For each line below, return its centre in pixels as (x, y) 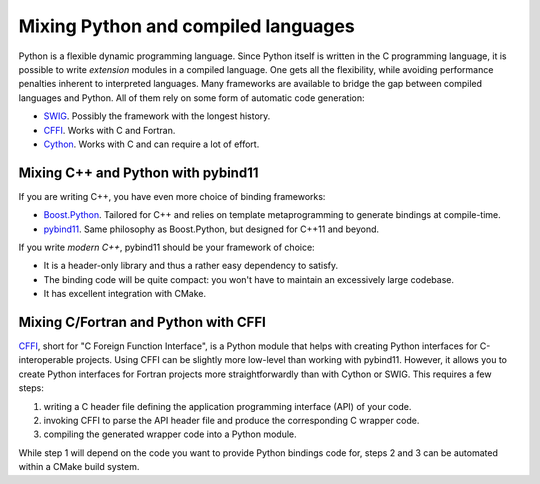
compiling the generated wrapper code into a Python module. (170, 434)
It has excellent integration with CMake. (125, 294)
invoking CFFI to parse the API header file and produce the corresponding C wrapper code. (231, 420)
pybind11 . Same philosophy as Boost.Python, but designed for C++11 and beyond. (211, 229)
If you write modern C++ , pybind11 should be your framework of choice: (166, 247)
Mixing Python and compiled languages (186, 26)
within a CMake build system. (79, 467)
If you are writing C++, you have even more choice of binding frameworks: (172, 196)
